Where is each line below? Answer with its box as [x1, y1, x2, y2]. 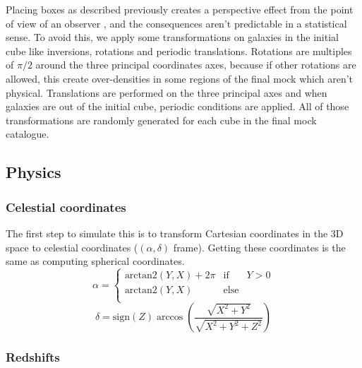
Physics [6, 161, 61, 183]
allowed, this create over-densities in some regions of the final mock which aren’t [6, 71, 354, 85]
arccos [156, 312, 183, 323]
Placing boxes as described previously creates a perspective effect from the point [6, 2, 354, 16]
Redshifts [6, 348, 60, 366]
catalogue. [6, 126, 49, 141]
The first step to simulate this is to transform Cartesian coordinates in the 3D [6, 225, 344, 240]
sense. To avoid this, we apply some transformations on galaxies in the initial [6, 30, 339, 44]
